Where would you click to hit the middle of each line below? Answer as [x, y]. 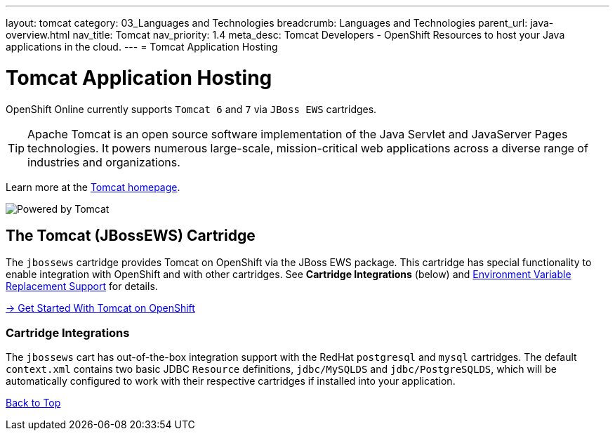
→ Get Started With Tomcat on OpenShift [100, 308]
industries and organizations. [104, 162]
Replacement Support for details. [82, 286]
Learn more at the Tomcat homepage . [93, 187]
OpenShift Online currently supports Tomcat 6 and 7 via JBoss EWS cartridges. [191, 109]
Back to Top [33, 403]
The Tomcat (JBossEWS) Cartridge [131, 235]
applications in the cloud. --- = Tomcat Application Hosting [142, 47]
